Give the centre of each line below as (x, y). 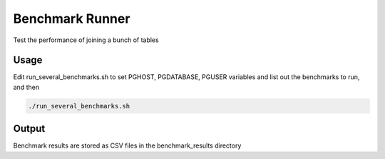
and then (26, 87)
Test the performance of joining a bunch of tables (86, 40)
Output (29, 129)
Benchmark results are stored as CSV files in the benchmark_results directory (127, 145)
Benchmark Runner (72, 19)
